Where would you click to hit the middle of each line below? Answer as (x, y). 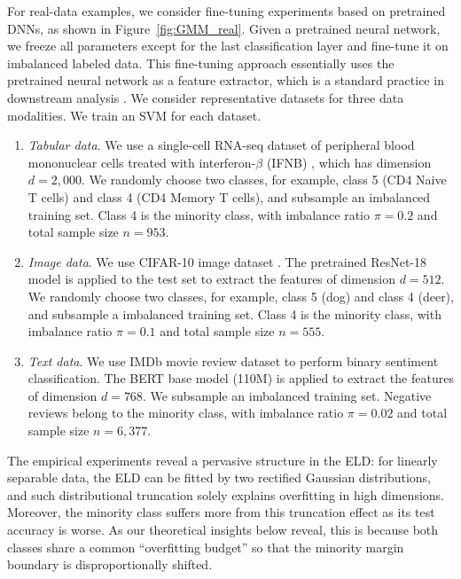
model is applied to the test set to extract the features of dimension (212, 279)
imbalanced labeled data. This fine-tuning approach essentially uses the (201, 63)
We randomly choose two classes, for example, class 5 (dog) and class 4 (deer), (241, 296)
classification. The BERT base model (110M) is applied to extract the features (241, 378)
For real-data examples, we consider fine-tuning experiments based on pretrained (227, 11)
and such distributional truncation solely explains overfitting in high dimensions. (226, 494)
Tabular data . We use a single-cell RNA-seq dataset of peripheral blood (221, 145)
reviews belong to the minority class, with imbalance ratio (186, 413)
